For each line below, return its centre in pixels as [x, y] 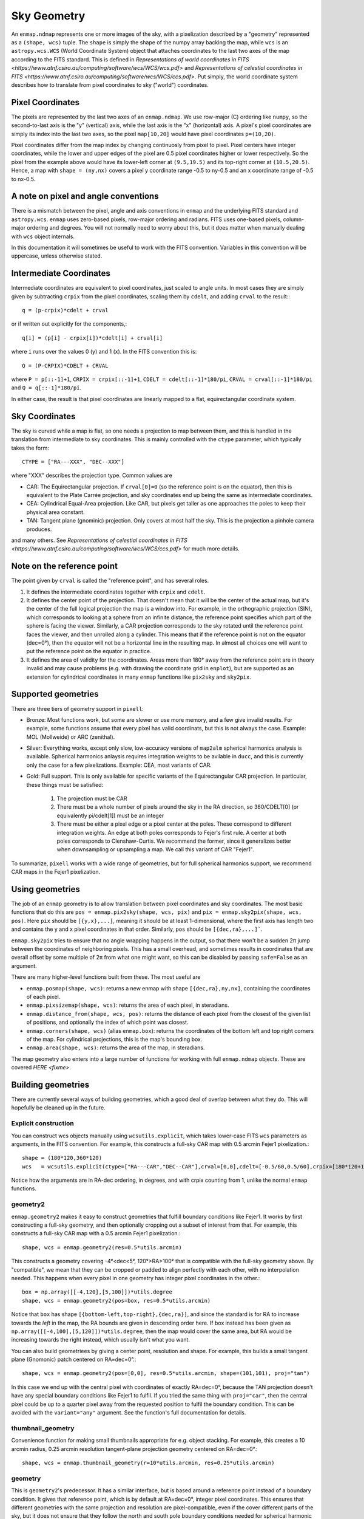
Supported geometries [55, 694]
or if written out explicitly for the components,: [69, 324]
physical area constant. [56, 512]
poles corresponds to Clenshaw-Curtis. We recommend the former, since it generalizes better [174, 841]
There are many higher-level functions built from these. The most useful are [106, 977]
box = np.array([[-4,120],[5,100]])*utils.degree [97, 1292]
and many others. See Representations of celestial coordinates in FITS [99, 540]
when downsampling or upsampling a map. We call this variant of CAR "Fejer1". [155, 849]
